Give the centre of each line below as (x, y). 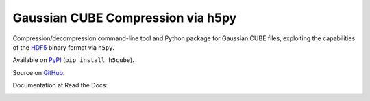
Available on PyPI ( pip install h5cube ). (74, 60)
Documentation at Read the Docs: (60, 85)
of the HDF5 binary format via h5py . (64, 47)
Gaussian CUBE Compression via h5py (125, 18)
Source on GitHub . (39, 72)
